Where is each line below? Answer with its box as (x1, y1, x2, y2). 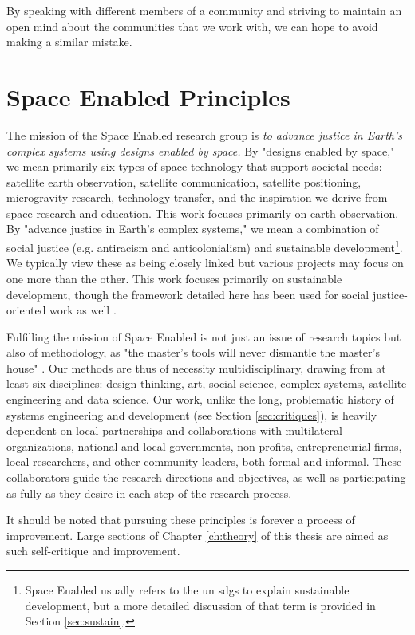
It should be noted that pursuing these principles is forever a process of (6, 511, 355, 528)
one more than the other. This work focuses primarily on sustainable (6, 270, 342, 286)
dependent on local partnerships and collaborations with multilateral (6, 422, 342, 439)
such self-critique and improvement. (6, 542, 180, 559)
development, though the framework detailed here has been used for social (6, 286, 370, 302)
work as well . (49, 302, 117, 318)
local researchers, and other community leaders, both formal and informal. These (6, 453, 402, 470)
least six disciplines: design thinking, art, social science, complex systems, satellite (6, 375, 407, 392)
